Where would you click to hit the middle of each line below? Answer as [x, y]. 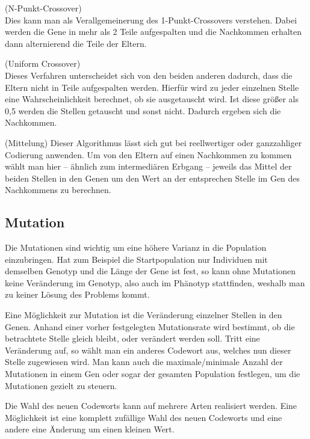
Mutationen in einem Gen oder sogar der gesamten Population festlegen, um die [153, 374]
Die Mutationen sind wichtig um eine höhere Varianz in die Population [136, 247]
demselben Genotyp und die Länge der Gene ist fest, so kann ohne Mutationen [150, 271]
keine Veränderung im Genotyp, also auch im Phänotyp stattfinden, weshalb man [155, 282]
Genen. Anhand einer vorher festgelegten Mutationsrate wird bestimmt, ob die [150, 326]
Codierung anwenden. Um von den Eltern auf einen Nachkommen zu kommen [148, 154]
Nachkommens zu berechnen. [58, 190]
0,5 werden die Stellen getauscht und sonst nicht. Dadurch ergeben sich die [143, 110]
